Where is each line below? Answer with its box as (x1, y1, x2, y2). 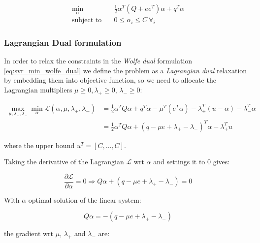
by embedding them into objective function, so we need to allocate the (4, 75, 216, 85)
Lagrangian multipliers (4, 85, 72, 95)
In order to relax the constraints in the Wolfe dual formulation (4, 56, 193, 66)
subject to (72, 17, 102, 24)
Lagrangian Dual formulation (4, 36, 122, 48)
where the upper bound (4, 140, 75, 150)
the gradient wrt (4, 228, 54, 239)
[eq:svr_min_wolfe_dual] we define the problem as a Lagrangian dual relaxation (4, 65, 247, 75)
